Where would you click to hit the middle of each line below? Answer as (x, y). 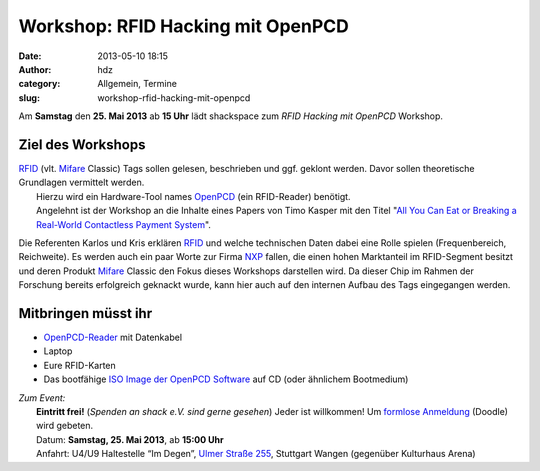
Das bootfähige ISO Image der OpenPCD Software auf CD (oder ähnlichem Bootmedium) (226, 379)
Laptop (58, 351)
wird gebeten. (65, 426)
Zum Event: (42, 397)
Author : (35, 69)
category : (39, 84)
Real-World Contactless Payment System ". (124, 224)
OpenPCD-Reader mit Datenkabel (113, 337)
